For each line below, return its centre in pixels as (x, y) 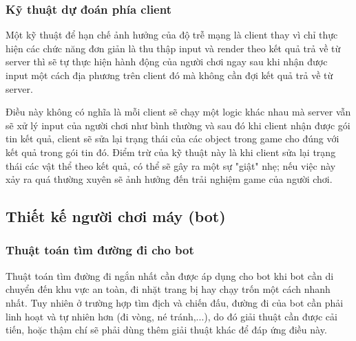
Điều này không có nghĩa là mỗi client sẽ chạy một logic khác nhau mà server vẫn (178, 112)
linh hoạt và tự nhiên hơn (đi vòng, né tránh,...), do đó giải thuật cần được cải (171, 316)
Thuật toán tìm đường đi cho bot (100, 250)
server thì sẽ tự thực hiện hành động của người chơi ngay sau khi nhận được (167, 62)
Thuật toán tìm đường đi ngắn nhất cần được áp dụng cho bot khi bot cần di (170, 275)
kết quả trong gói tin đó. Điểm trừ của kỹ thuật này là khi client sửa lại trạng (171, 152)
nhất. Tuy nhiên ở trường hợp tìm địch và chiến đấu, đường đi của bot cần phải (175, 302)
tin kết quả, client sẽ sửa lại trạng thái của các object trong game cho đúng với (172, 139)
